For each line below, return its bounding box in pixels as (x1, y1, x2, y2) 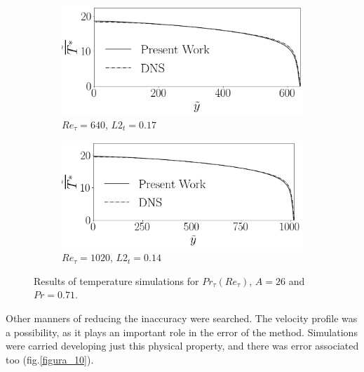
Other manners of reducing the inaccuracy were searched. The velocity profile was (6, 310, 358, 325)
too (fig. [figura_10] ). (6, 352, 94, 366)
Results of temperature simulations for (34, 273, 199, 288)
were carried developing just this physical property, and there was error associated (6, 338, 359, 353)
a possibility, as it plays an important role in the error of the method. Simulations (6, 324, 358, 339)
